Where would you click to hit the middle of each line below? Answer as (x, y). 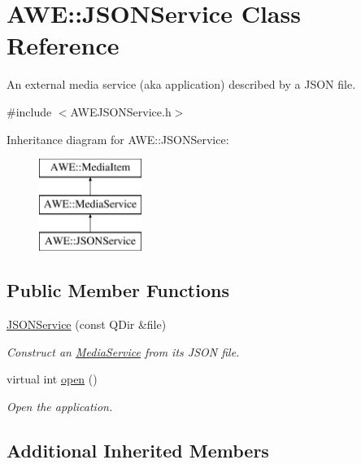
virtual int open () (52, 379)
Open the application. (60, 407)
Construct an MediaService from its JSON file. (123, 351)
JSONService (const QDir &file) (87, 324)
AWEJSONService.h (121, 111)
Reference (63, 45)
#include (29, 111)
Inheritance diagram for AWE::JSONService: (118, 139)
